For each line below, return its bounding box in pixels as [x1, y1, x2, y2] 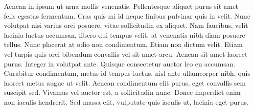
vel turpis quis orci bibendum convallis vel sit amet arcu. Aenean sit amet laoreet [4, 48, 248, 59]
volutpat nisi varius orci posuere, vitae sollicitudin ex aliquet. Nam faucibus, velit [4, 20, 248, 30]
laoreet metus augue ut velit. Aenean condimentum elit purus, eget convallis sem [4, 77, 246, 88]
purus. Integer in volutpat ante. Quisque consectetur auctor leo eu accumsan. [4, 58, 235, 68]
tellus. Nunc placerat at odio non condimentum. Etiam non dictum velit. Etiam [4, 39, 243, 49]
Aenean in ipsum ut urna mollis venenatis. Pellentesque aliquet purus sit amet [4, 1, 239, 11]
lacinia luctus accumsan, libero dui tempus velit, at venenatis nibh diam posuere [4, 29, 245, 40]
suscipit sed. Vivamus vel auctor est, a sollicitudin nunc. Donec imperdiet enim [4, 87, 241, 97]
